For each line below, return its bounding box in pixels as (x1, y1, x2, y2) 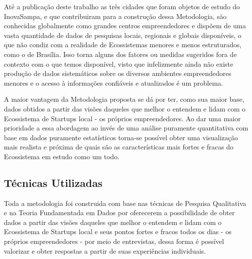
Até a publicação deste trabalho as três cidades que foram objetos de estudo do (4, 1, 240, 11)
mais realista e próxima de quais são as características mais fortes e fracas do (4, 142, 234, 152)
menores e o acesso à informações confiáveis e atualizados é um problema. (4, 77, 223, 88)
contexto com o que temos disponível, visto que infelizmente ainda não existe (4, 58, 234, 69)
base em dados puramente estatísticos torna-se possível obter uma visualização (4, 132, 238, 142)
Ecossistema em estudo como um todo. (4, 151, 120, 161)
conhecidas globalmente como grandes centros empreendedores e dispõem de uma (4, 20, 246, 31)
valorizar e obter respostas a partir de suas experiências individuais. (4, 245, 206, 256)
